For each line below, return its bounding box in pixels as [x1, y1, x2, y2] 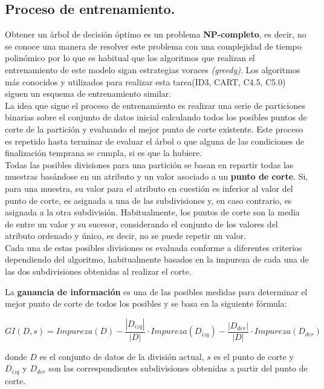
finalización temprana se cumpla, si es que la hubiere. [5, 146, 202, 159]
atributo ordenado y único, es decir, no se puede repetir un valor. [5, 229, 247, 242]
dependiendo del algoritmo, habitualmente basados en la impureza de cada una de [5, 253, 309, 266]
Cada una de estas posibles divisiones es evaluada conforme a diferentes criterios [5, 241, 302, 253]
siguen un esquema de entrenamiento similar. [5, 87, 172, 100]
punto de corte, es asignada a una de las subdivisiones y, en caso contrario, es [5, 194, 292, 206]
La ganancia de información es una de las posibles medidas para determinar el [5, 285, 308, 298]
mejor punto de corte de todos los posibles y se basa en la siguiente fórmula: [5, 297, 287, 310]
